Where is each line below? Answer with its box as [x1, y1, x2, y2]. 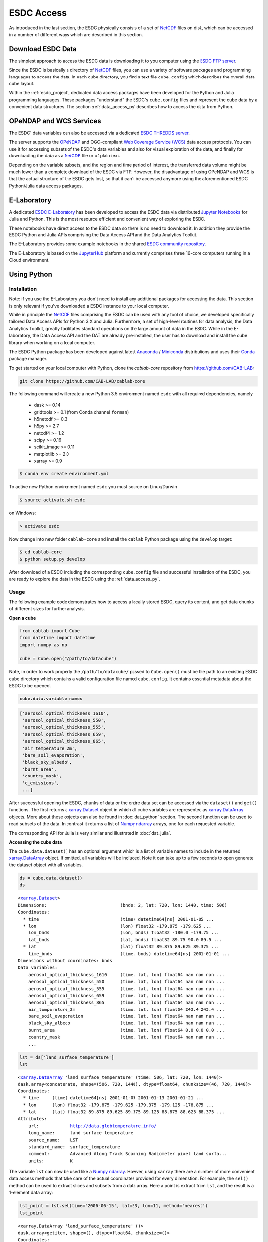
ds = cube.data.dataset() [19, 875, 83, 881]
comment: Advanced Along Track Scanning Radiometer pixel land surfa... [28, 1151, 228, 1157]
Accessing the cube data [9, 839, 62, 845]
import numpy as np [19, 642, 67, 648]
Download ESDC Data [9, 45, 77, 53]
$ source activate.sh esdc [19, 497, 85, 503]
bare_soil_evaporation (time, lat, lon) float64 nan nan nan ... [28, 1013, 225, 1019]
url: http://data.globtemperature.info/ [28, 1123, 157, 1129]
